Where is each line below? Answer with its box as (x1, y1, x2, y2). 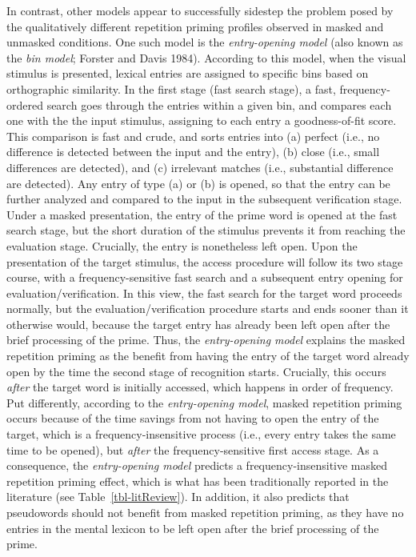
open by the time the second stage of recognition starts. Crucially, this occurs (6, 363, 386, 379)
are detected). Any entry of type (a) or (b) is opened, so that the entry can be (6, 174, 390, 191)
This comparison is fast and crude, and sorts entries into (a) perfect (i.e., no (6, 127, 380, 144)
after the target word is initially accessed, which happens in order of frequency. (6, 379, 394, 395)
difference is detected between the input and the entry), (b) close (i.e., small (6, 143, 380, 160)
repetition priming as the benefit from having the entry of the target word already (6, 347, 410, 364)
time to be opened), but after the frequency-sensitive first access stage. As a (6, 441, 379, 458)
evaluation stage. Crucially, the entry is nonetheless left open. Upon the (6, 237, 358, 254)
